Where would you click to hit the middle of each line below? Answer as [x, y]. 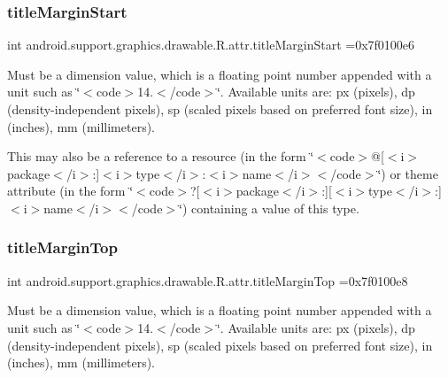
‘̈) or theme [408, 173]
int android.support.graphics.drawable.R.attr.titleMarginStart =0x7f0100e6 [211, 45]
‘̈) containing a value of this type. [269, 208]
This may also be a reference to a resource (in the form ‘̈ [161, 156]
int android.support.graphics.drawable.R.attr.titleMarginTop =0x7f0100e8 [208, 280]
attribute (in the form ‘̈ [70, 191]
